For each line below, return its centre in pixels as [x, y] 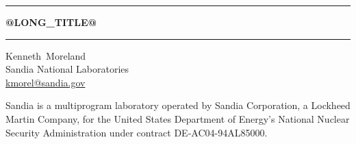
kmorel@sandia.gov [46, 82]
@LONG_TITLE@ [51, 22]
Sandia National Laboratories [67, 69]
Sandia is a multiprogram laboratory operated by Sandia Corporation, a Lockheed [178, 105]
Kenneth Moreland [46, 55]
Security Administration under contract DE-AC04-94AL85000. [137, 132]
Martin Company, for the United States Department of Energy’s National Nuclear [178, 118]
